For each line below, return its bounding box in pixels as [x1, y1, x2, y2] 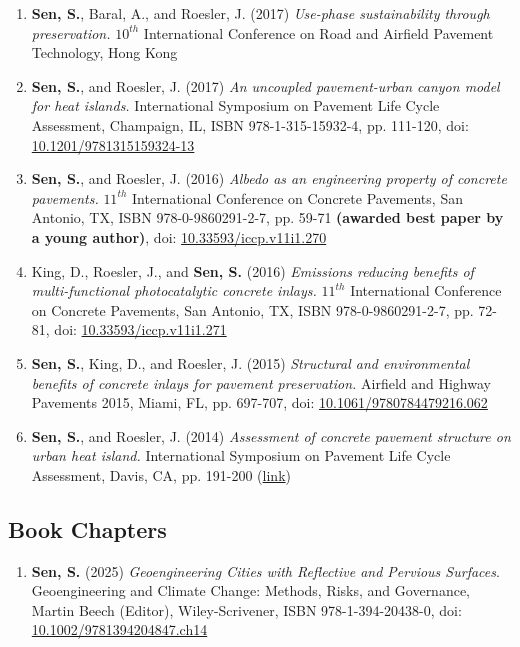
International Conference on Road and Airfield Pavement [143, 22, 494, 43]
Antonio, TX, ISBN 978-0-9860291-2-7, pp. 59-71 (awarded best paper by [31, 207, 504, 228]
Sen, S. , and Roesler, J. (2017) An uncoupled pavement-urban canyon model [31, 75, 500, 96]
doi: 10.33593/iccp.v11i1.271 [54, 319, 227, 340]
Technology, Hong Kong [31, 42, 178, 63]
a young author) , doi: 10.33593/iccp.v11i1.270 [31, 226, 327, 247]
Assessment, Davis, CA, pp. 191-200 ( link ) [31, 464, 291, 485]
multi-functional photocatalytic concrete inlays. [31, 280, 317, 301]
